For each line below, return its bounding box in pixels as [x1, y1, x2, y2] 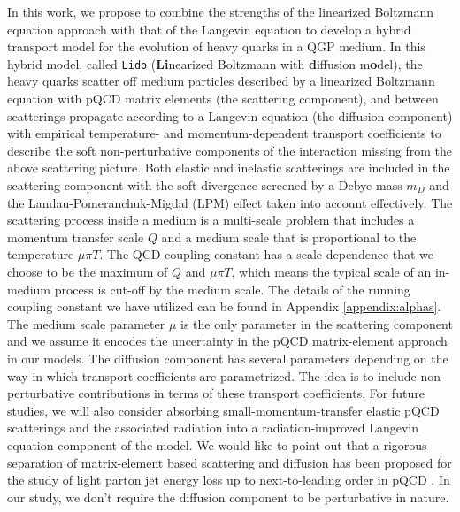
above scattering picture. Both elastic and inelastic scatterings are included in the [7, 158, 450, 177]
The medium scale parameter [7, 314, 165, 332]
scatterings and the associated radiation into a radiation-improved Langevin [7, 418, 419, 437]
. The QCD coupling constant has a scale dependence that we [99, 245, 434, 264]
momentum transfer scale [7, 227, 144, 246]
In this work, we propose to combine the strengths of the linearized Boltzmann [7, 3, 434, 20]
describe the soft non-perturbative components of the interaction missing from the [7, 141, 453, 159]
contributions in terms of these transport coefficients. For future [78, 384, 425, 402]
